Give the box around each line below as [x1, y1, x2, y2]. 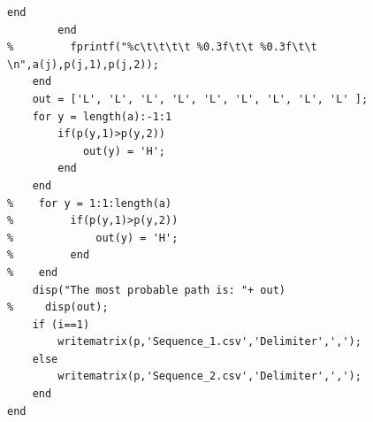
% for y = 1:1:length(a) [7, 196, 172, 210]
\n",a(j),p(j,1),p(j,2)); [7, 58, 159, 71]
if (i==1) [32, 318, 90, 331]
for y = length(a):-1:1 [32, 110, 172, 123]
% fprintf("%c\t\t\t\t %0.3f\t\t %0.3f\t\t [7, 41, 317, 54]
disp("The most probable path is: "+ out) [32, 283, 285, 296]
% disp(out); [7, 301, 109, 314]
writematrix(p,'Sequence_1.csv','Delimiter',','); [57, 335, 362, 349]
